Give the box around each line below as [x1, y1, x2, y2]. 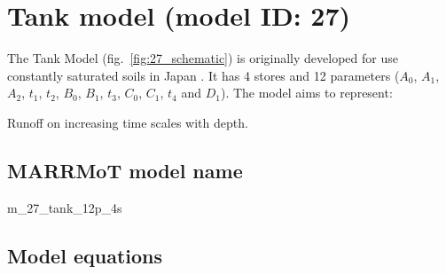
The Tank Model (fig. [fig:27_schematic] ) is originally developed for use [7, 49, 398, 67]
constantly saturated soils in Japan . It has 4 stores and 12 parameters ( [7, 66, 400, 84]
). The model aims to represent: [220, 83, 393, 102]
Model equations [7, 241, 162, 269]
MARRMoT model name [7, 156, 243, 184]
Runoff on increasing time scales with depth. [7, 113, 248, 131]
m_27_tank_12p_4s [7, 198, 122, 216]
